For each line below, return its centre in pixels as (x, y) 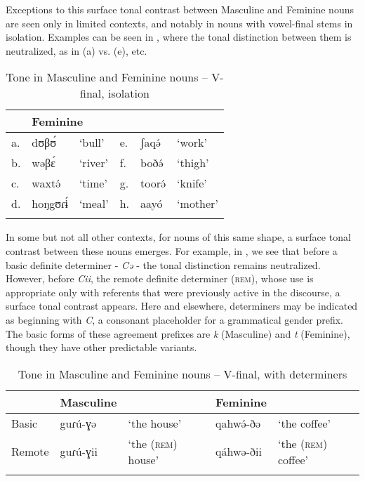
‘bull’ (92, 143)
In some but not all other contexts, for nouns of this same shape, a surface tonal (178, 237)
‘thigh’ (193, 163)
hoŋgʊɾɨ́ (50, 204)
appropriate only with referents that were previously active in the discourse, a (173, 292)
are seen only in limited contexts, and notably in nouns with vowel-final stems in (179, 23)
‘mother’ (198, 204)
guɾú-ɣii (79, 452)
